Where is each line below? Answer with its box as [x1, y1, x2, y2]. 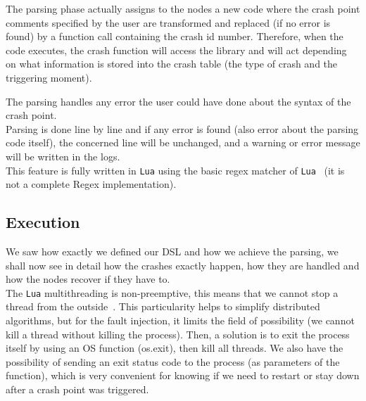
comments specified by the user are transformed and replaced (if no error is [6, 15, 331, 30]
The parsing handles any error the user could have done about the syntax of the [6, 94, 351, 108]
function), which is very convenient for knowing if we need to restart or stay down [6, 368, 360, 383]
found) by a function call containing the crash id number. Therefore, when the [6, 29, 343, 44]
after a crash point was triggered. [6, 381, 149, 396]
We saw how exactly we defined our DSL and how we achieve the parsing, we [6, 243, 339, 258]
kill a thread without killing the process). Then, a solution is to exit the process [6, 326, 350, 341]
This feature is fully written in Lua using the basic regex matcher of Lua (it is [6, 163, 345, 177]
